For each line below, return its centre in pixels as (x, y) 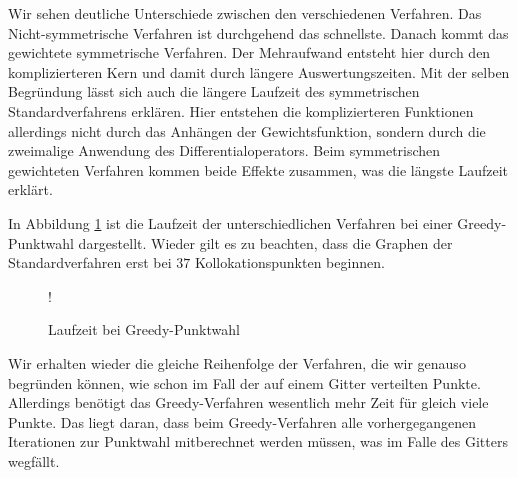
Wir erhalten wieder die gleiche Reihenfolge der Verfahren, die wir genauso (237, 362)
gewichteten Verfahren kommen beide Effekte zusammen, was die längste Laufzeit (258, 169)
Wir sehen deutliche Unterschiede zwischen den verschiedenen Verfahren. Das (245, 13)
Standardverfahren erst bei (90, 262)
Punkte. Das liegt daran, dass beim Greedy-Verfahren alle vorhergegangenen (242, 421)
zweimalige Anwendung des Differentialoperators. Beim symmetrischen (224, 150)
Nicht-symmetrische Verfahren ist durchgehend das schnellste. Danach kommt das (258, 32)
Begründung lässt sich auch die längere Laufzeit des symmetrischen (214, 91)
